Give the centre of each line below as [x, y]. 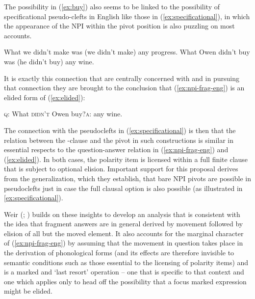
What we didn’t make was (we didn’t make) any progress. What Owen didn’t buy [127, 52]
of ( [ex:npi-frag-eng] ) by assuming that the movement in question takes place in [124, 243]
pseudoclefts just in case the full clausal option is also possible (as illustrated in [123, 188]
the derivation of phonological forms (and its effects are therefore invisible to [119, 253]
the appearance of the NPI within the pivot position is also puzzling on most [119, 26]
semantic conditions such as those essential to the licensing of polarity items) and [126, 262]
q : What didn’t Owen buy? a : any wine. [63, 114]
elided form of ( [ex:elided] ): [45, 97]
